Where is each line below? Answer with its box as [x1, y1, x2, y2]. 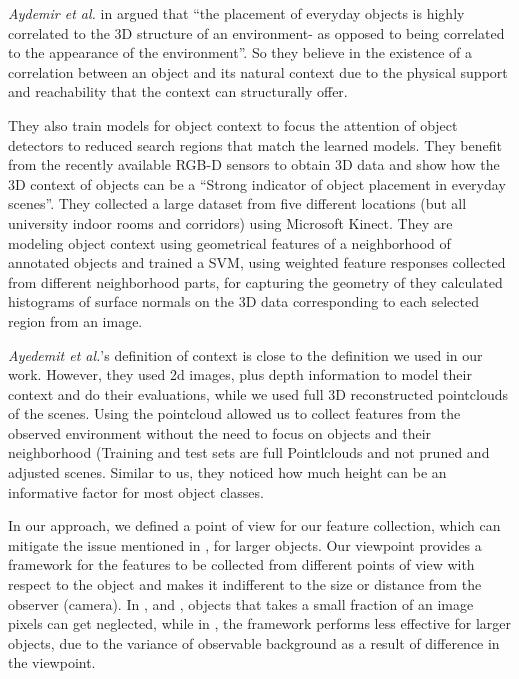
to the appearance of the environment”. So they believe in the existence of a [8, 42, 473, 63]
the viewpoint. [8, 652, 96, 673]
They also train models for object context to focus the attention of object [8, 114, 458, 135]
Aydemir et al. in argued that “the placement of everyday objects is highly [8, 3, 465, 23]
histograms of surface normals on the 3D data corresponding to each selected [8, 291, 479, 312]
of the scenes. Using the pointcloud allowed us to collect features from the [8, 403, 461, 424]
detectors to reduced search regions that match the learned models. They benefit [8, 134, 502, 155]
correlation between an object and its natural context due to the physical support [8, 61, 508, 82]
